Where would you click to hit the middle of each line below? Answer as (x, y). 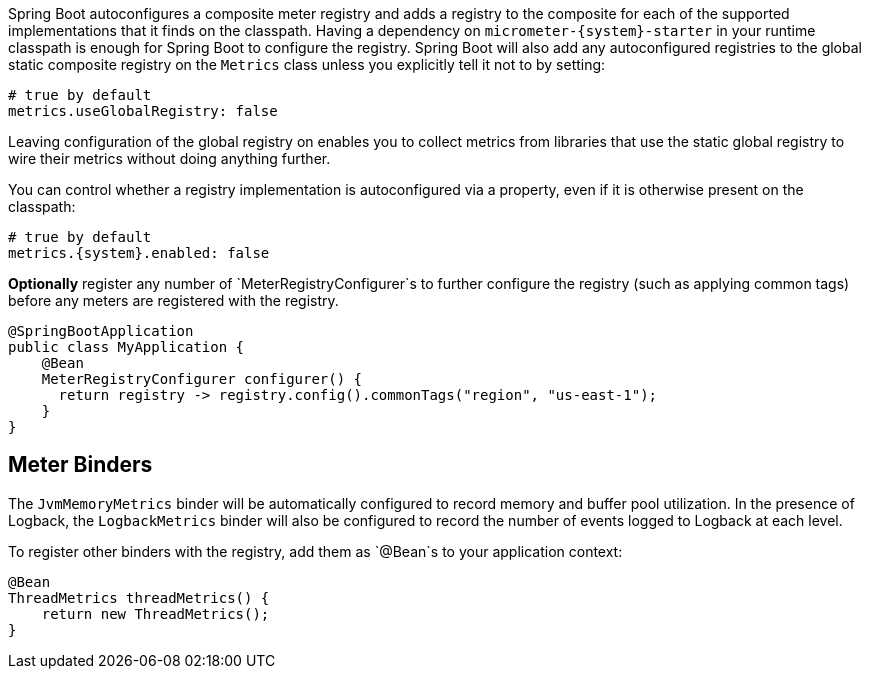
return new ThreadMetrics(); (155, 613)
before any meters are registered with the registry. (173, 300)
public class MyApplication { (126, 347)
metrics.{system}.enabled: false (139, 253)
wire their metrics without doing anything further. (169, 158)
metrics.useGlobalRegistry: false (143, 111)
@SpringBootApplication (101, 331)
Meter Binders (80, 465)
